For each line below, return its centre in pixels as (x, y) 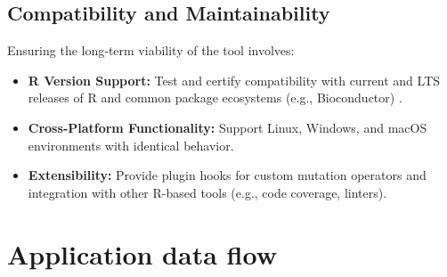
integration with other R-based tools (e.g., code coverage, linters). (207, 192)
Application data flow (142, 253)
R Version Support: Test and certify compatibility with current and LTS (234, 80)
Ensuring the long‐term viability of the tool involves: (151, 50)
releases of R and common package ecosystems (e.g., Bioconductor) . (215, 98)
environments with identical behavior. (131, 145)
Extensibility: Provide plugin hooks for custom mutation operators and (227, 175)
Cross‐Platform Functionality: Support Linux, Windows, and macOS (228, 127)
